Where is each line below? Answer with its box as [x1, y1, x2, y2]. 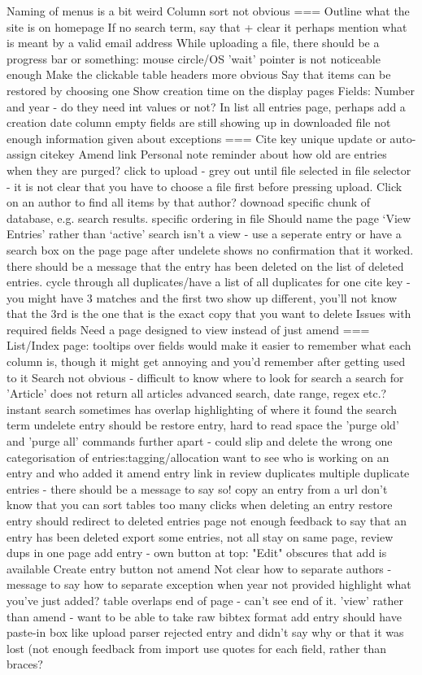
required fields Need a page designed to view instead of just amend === [7, 320, 370, 337]
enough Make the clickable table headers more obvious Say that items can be [7, 66, 391, 83]
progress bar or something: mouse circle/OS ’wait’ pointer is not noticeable [7, 50, 381, 67]
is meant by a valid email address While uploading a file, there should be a [7, 34, 380, 51]
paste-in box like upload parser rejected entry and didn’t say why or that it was [7, 624, 404, 641]
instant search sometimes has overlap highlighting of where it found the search [7, 400, 398, 417]
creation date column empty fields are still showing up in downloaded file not [7, 114, 391, 131]
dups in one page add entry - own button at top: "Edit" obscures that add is [7, 544, 387, 561]
